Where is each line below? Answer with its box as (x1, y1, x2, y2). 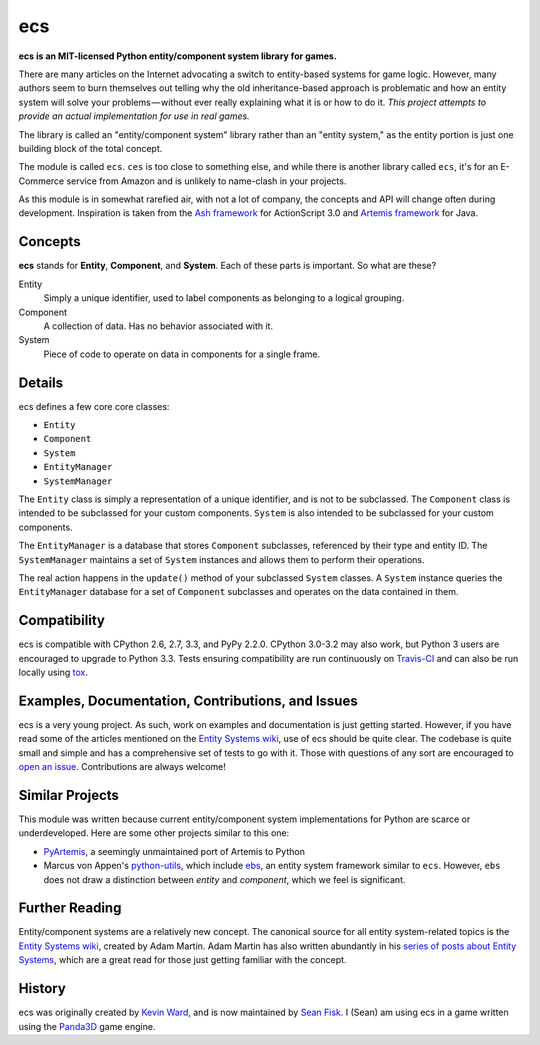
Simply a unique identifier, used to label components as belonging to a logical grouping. (43, 292, 405, 304)
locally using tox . (18, 666, 89, 678)
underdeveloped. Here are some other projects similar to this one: (18, 827, 290, 839)
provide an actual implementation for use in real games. (18, 110, 250, 122)
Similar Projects (18, 786, 120, 804)
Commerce (18, 175, 65, 187)
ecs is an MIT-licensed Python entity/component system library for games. (18, 50, 337, 62)
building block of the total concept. (18, 142, 163, 154)
